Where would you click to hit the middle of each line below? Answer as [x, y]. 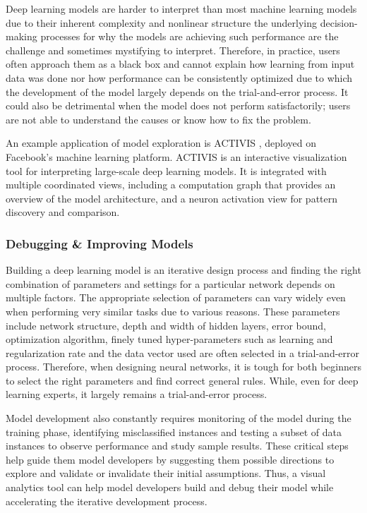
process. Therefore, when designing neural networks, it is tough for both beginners [183, 367]
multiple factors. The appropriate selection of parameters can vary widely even [176, 297]
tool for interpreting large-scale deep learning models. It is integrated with [166, 170]
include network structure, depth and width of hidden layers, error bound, [166, 325]
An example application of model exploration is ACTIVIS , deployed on [161, 143]
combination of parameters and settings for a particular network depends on [170, 283]
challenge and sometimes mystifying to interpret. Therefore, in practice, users [173, 50]
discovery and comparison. [63, 212]
